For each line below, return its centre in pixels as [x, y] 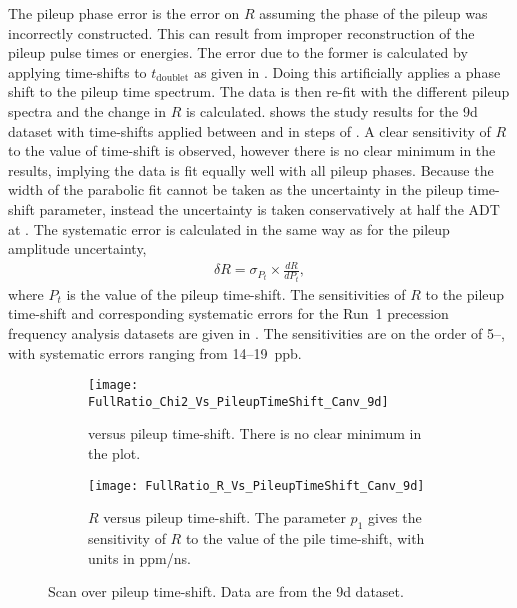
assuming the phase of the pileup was [373, 13]
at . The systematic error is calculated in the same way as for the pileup [229, 228]
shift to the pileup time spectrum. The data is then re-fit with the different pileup [259, 91]
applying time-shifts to [77, 71]
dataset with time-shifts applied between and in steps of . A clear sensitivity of [249, 130]
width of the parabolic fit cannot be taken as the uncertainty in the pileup [236, 189]
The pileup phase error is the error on [124, 13]
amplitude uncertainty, [77, 248]
